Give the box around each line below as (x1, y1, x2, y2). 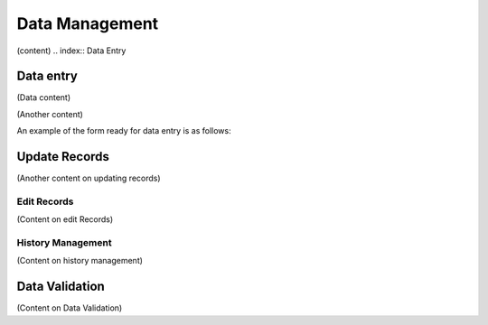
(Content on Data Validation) (16, 302, 123, 313)
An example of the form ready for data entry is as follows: (16, 125, 231, 136)
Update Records (16, 149, 110, 164)
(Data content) (16, 92, 71, 103)
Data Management (16, 14, 159, 33)
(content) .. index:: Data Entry (16, 45, 127, 56)
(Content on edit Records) (16, 214, 114, 225)
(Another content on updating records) (16, 172, 162, 184)
